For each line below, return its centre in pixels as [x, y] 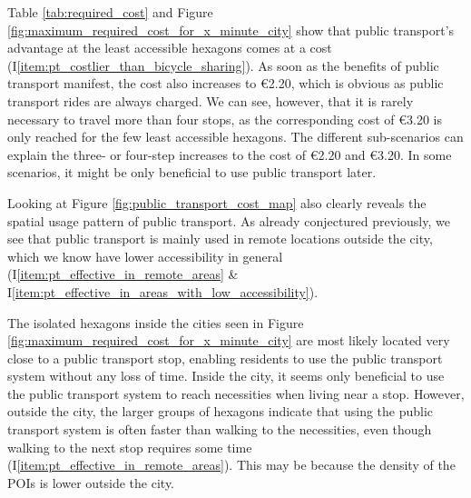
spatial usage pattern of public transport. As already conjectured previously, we [229, 220]
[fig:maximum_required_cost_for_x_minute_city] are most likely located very [229, 340]
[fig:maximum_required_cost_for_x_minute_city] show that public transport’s [231, 30]
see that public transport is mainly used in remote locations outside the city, [220, 239]
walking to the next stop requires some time [130, 447]
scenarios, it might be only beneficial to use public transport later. [192, 172]
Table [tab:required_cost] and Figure [110, 12]
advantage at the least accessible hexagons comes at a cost [170, 48]
